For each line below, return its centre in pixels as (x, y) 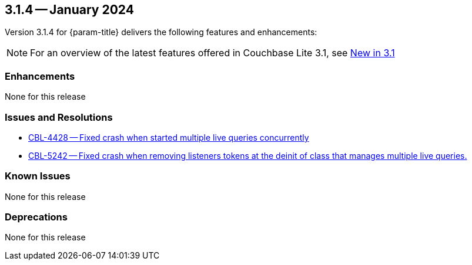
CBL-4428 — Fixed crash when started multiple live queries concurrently (169, 137)
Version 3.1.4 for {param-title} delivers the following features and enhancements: (161, 32)
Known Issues (38, 176)
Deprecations (36, 217)
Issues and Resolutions (59, 117)
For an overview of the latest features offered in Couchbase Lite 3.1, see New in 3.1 (212, 53)
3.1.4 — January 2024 (69, 10)
